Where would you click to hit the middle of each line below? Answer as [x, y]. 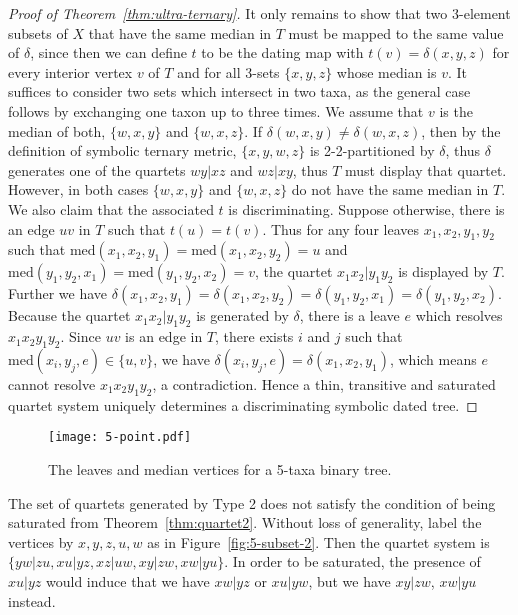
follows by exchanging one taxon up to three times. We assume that [216, 110]
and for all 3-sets [228, 71]
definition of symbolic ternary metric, [122, 150]
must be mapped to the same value [396, 32]
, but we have [349, 580]
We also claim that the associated [111, 208]
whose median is [386, 71]
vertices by [41, 541]
